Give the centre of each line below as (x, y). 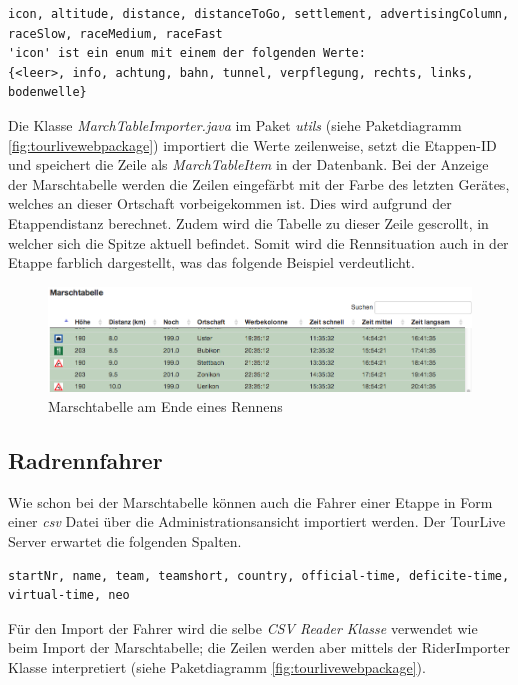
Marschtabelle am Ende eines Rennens (165, 405)
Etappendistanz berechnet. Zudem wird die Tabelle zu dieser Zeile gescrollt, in (248, 222)
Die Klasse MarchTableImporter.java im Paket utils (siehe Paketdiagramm (235, 124)
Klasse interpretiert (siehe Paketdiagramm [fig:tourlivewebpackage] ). (217, 666)
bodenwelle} (47, 92)
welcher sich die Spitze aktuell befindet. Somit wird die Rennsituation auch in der (258, 242)
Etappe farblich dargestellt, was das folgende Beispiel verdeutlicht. (211, 262)
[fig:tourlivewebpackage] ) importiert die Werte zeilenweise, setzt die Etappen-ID (252, 144)
